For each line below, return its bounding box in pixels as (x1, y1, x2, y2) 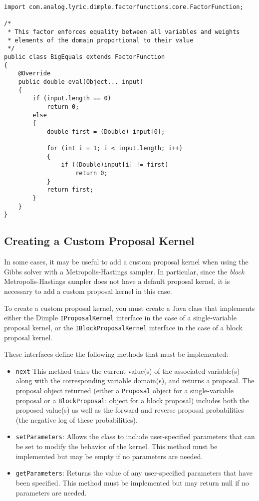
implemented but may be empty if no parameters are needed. (15, 451, 203, 461)
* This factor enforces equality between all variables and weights (7, 28, 240, 35)
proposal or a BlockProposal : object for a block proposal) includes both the (15, 395, 250, 405)
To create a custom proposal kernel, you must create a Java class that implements (4, 302, 255, 313)
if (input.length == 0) (32, 95, 111, 102)
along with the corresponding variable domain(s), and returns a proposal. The (15, 375, 255, 386)
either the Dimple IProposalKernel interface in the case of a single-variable (4, 312, 237, 323)
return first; (46, 186, 93, 194)
